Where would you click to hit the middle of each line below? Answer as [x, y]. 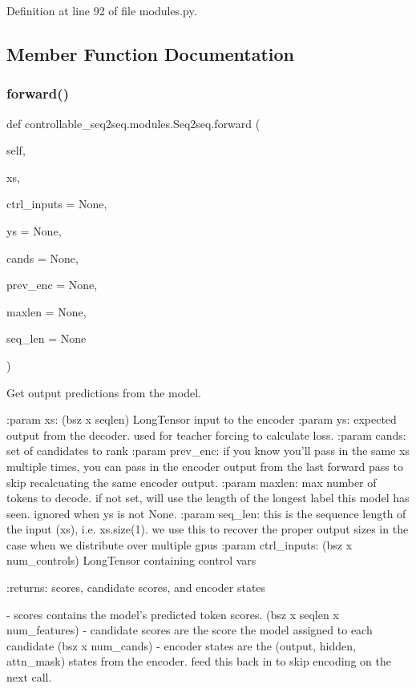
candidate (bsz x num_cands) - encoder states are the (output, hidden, [181, 645]
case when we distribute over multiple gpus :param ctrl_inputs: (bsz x [180, 544]
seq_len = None [46, 338]
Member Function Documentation [151, 53]
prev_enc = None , [52, 285]
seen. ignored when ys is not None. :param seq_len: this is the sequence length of [206, 513]
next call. [29, 677]
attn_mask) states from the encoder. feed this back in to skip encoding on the [199, 661]
